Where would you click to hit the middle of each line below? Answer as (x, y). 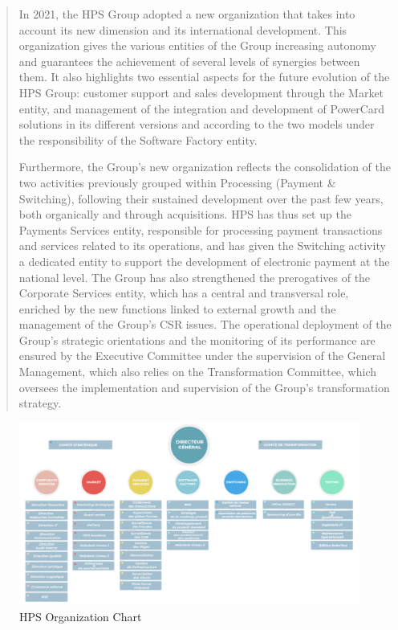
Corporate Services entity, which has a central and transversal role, (184, 293)
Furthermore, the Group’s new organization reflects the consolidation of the (205, 167)
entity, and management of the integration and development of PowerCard (202, 108)
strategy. (40, 403)
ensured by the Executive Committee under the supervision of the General (202, 356)
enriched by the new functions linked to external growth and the (177, 308)
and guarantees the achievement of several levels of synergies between (189, 61)
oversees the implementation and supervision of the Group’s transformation (204, 387)
